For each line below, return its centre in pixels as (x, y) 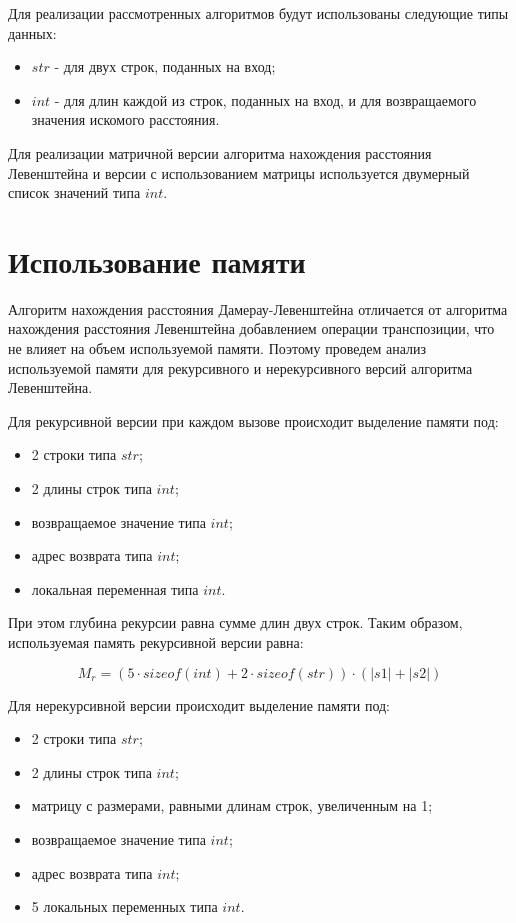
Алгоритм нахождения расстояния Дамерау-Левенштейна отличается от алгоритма (258, 308)
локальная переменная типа (115, 588)
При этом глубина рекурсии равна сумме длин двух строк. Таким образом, (235, 622)
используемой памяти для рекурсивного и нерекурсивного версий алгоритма (240, 367)
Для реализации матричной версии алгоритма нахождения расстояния (220, 152)
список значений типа (74, 192)
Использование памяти (157, 260)
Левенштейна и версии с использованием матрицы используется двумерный (239, 172)
